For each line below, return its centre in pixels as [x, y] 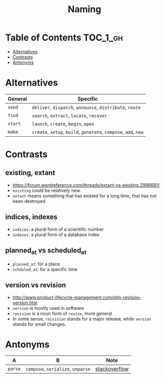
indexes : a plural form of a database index [56, 234]
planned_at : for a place [36, 264]
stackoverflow [112, 369]
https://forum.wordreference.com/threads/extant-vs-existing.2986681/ [86, 185]
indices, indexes [31, 217]
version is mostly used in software [48, 308]
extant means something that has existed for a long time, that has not [85, 196]
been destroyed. [29, 201]
